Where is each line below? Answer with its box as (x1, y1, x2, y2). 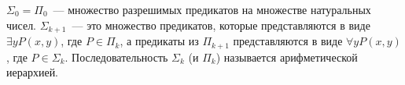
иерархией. (6, 64, 59, 80)
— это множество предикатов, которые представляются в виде (72, 16, 370, 33)
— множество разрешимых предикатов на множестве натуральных (53, 2, 371, 17)
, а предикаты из (120, 33, 199, 49)
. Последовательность (64, 48, 168, 65)
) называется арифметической (215, 48, 358, 65)
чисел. (6, 16, 37, 33)
